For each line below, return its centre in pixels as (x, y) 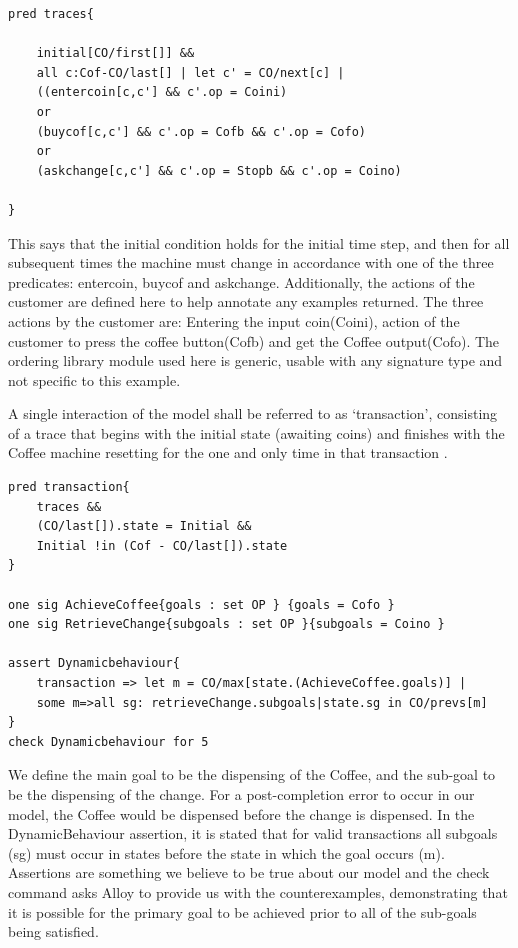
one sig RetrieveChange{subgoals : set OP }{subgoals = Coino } (226, 624)
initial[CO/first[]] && (115, 53)
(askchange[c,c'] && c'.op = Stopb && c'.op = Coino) (219, 170)
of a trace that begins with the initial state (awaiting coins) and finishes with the (256, 432)
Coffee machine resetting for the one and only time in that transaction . (228, 452)
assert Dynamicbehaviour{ (94, 663)
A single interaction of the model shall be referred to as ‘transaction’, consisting (253, 413)
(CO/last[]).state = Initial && (144, 526)
